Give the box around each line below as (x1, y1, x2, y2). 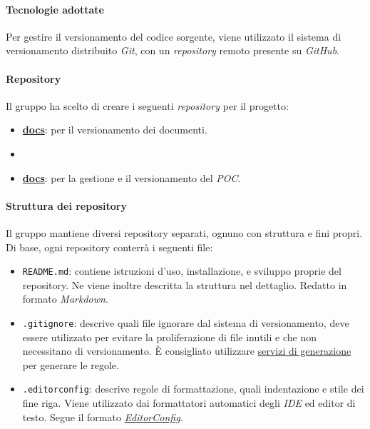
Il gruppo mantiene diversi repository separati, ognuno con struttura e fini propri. (6, 225, 363, 240)
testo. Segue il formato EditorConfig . (22, 409, 183, 424)
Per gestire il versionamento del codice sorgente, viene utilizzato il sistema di (6, 29, 341, 44)
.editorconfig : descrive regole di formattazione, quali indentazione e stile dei (22, 381, 364, 396)
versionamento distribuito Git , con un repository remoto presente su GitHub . (6, 43, 339, 58)
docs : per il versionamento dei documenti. (22, 122, 207, 137)
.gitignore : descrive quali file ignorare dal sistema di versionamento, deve (22, 315, 349, 330)
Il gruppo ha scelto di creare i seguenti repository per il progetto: (6, 98, 289, 113)
